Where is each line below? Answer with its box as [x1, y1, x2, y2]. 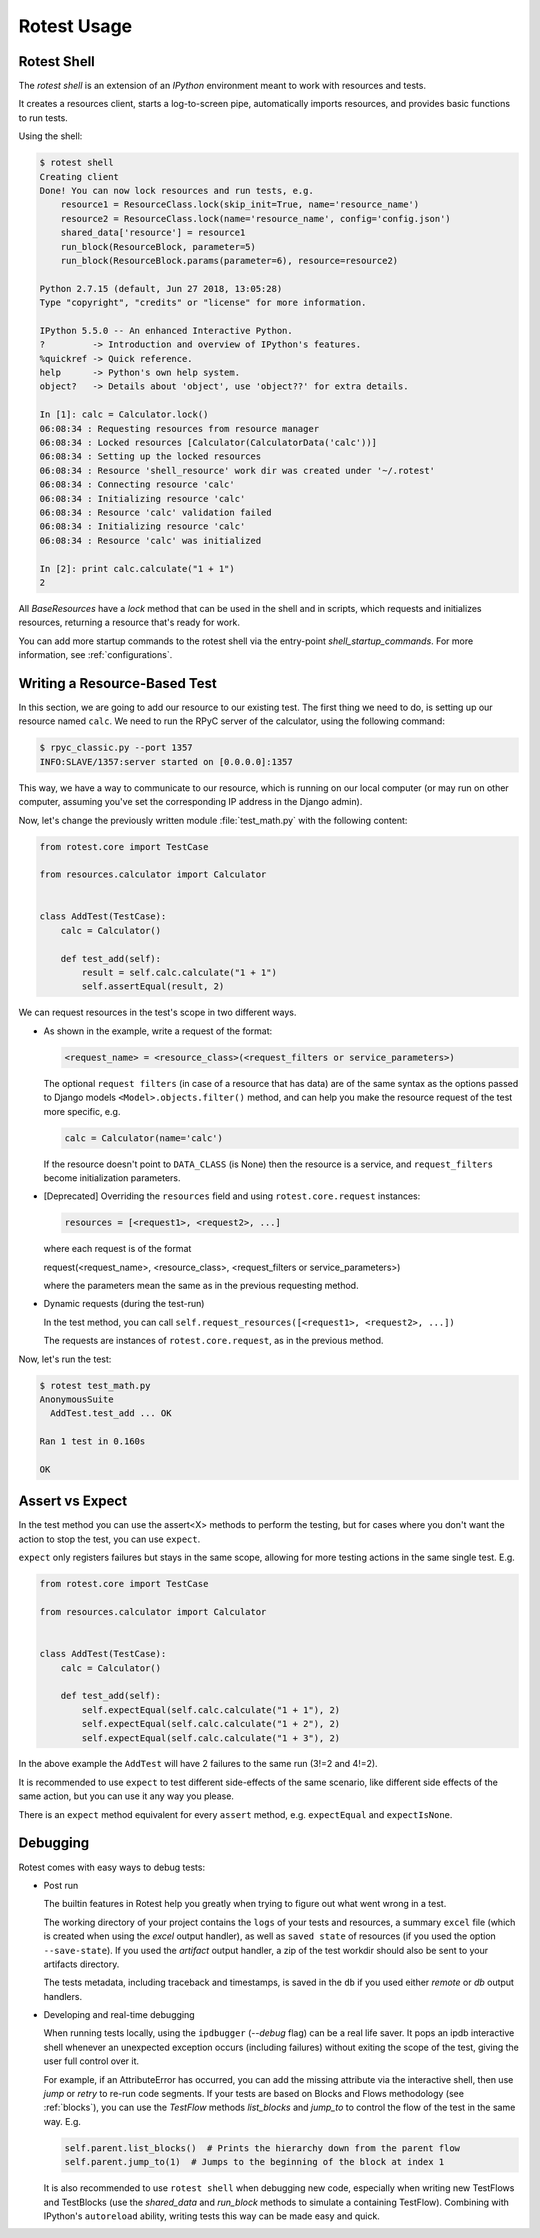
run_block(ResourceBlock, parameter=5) [60, 241, 257, 252]
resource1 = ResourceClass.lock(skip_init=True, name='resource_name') [60, 199, 420, 210]
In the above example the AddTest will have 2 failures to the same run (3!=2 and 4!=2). [18, 1758, 379, 1770]
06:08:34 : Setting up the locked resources [39, 451, 262, 462]
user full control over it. [43, 2055, 140, 2067]
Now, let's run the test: [18, 1353, 112, 1365]
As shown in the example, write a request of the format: [43, 1025, 273, 1037]
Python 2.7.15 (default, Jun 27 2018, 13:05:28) [39, 283, 283, 294]
